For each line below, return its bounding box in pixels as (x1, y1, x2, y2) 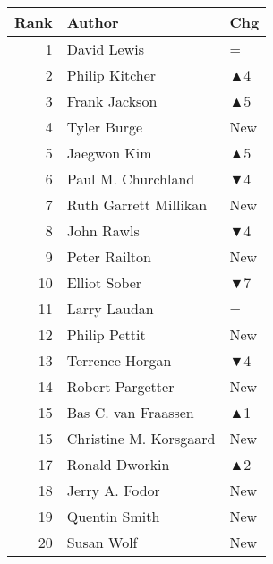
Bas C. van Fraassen (66, 402, 194, 423)
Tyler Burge (66, 116, 143, 137)
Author (66, 12, 119, 32)
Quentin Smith (66, 506, 160, 526)
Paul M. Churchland (66, 168, 195, 189)
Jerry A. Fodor (66, 480, 160, 500)
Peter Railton (66, 246, 151, 267)
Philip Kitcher (66, 64, 157, 85)
